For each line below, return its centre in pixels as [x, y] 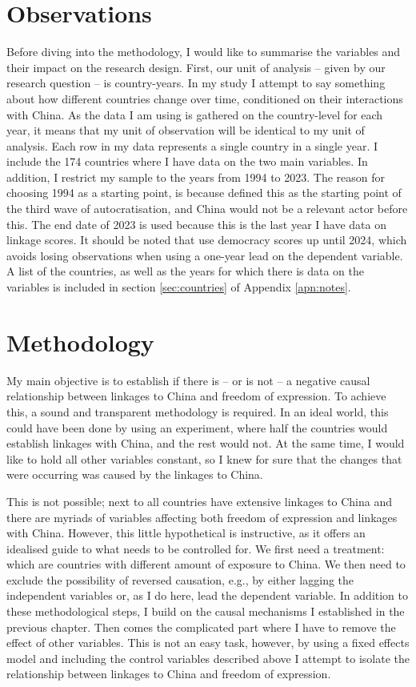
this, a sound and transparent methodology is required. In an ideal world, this [198, 411]
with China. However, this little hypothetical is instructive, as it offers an [186, 533]
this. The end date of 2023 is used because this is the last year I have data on [196, 224]
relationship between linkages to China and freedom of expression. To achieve [196, 396]
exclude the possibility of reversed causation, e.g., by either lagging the [180, 579]
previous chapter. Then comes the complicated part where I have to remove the [201, 627]
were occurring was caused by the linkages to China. [135, 474]
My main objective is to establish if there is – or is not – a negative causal [188, 380]
